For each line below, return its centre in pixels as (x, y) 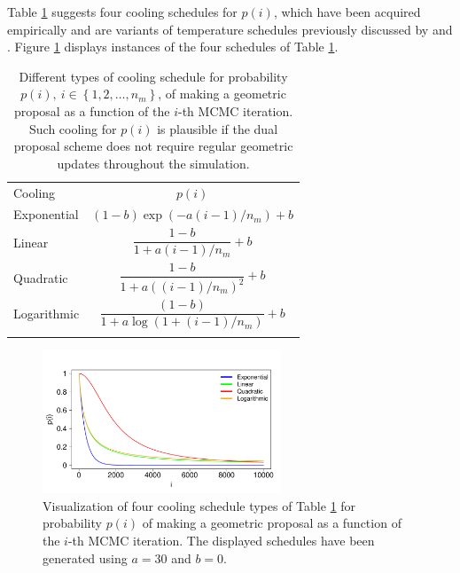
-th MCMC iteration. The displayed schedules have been (221, 541)
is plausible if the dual (218, 128)
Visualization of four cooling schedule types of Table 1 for (199, 505)
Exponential (46, 214)
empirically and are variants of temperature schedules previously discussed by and (230, 29)
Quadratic (41, 278)
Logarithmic (47, 314)
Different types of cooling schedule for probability (153, 76)
